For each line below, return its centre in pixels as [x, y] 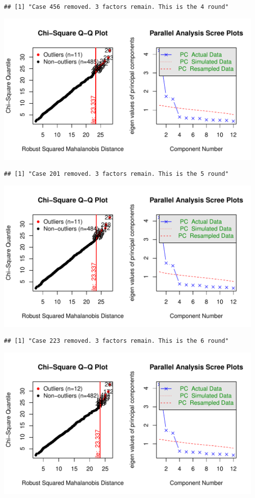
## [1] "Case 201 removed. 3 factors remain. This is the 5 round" [116, 174]
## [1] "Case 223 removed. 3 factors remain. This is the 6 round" [116, 341]
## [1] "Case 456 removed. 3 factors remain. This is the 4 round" [116, 7]
